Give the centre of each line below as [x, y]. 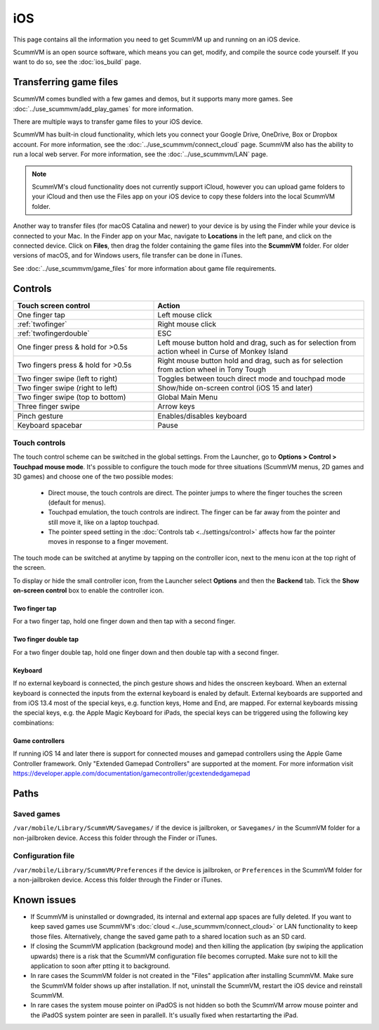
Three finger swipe [48, 406]
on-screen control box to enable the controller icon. [88, 590]
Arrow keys [177, 406]
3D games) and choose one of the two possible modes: [93, 477]
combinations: [33, 723]
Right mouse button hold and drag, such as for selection [250, 360]
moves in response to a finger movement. [108, 542]
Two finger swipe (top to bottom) [72, 397]
